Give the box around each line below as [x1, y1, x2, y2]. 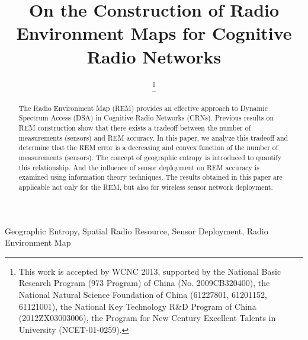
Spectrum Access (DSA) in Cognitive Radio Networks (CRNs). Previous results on [18, 113, 274, 123]
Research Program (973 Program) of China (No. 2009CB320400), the [18, 277, 270, 289]
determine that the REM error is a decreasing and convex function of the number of [18, 142, 278, 152]
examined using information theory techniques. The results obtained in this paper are [18, 172, 283, 182]
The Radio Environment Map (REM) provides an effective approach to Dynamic [18, 103, 268, 113]
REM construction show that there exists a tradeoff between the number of [18, 122, 251, 132]
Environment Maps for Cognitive [16, 21, 292, 45]
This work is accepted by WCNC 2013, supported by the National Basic [18, 265, 281, 277]
